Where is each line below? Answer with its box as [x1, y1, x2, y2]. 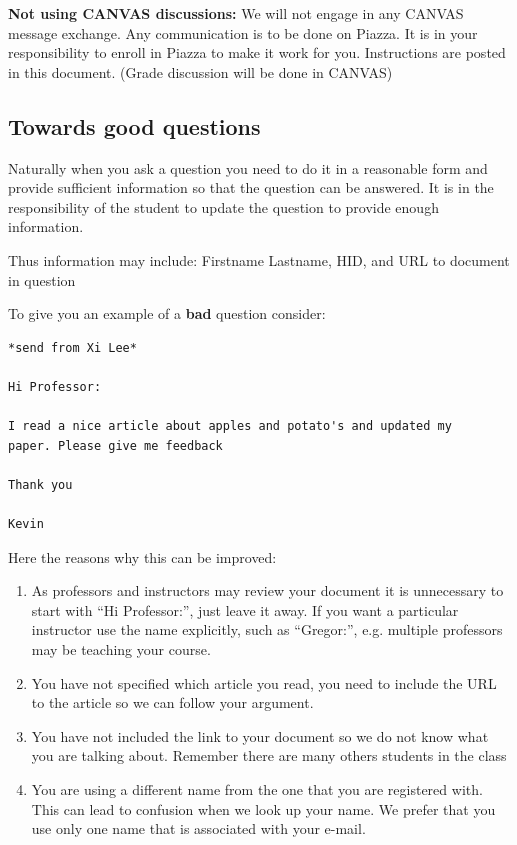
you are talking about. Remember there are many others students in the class [31, 745, 507, 766]
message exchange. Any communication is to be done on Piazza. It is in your [8, 22, 478, 43]
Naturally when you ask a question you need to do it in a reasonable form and [8, 157, 488, 178]
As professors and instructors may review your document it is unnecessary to [31, 580, 504, 601]
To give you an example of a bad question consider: [8, 303, 326, 324]
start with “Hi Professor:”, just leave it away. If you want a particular [31, 599, 459, 620]
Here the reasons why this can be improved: [8, 546, 277, 567]
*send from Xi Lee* [8, 340, 137, 355]
